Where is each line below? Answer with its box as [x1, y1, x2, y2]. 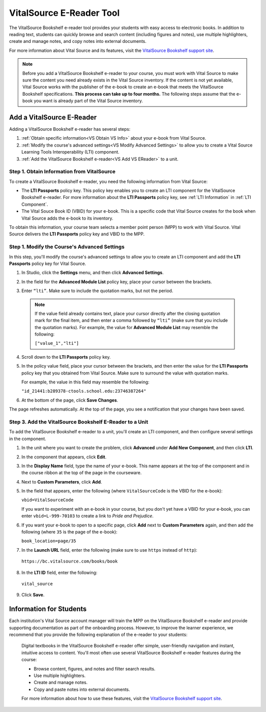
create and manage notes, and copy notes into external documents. [9, 38, 147, 44]
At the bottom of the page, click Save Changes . [21, 397, 118, 403]
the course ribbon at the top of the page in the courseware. [21, 470, 142, 476]
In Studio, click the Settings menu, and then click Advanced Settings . [21, 269, 164, 276]
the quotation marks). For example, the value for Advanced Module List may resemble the [34, 324, 218, 330]
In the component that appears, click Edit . [21, 454, 107, 460]
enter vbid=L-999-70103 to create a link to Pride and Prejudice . [21, 513, 154, 519]
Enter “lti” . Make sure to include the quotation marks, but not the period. [21, 288, 173, 294]
